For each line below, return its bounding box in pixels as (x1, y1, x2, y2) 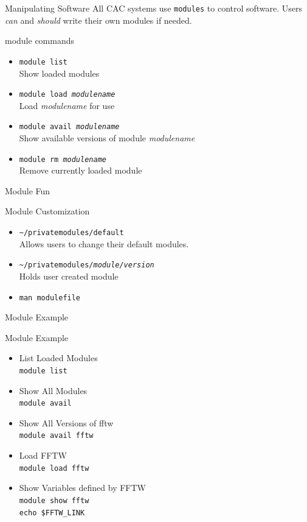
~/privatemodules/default (19, 228, 124, 238)
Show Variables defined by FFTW (19, 481, 146, 494)
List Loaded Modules (19, 351, 98, 364)
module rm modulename (19, 155, 106, 164)
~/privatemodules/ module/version (19, 261, 154, 270)
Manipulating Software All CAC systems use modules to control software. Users (5, 2, 303, 14)
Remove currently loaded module (19, 164, 142, 177)
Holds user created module (19, 269, 119, 282)
